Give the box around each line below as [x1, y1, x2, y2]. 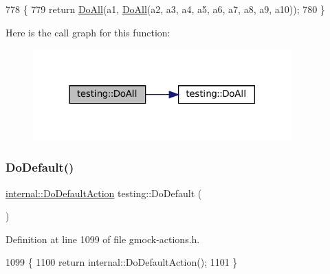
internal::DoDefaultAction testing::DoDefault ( [5, 185, 202, 200]
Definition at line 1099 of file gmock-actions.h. [5, 231, 200, 246]
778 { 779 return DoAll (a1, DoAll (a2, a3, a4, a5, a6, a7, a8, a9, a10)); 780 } [5, 2, 325, 16]
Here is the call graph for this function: [5, 25, 170, 39]
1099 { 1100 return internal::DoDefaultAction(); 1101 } [5, 255, 238, 269]
